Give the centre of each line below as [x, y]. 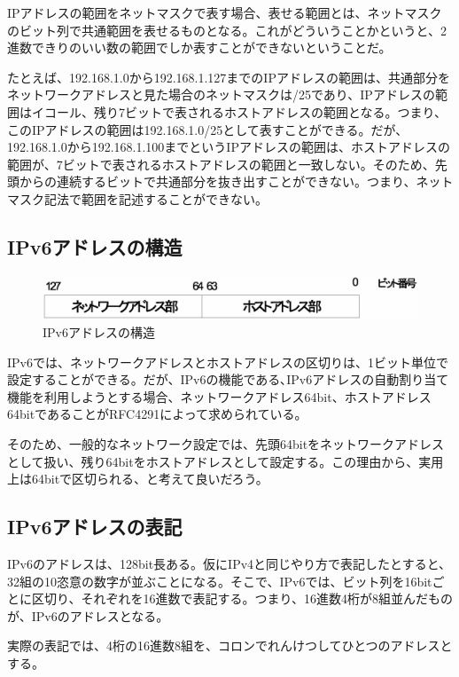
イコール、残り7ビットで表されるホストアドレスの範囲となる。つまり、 [239, 111]
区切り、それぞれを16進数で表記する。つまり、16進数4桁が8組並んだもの [242, 598]
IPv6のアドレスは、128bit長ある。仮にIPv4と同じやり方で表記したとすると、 [229, 563]
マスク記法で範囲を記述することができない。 [137, 198]
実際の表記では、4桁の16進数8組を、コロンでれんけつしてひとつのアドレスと [230, 646]
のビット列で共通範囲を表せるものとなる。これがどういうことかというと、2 [227, 30]
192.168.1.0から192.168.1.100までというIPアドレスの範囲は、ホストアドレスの [229, 147]
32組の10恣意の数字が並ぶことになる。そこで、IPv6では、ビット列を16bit [220, 581]
